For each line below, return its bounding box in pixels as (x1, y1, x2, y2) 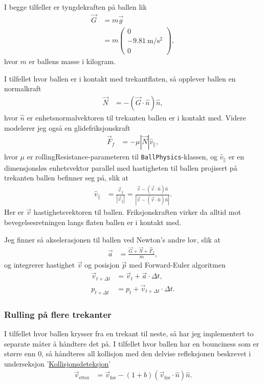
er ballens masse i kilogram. (29, 56, 116, 67)
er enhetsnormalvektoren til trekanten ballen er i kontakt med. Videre (27, 112, 246, 123)
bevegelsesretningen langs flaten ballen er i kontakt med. (4, 217, 182, 228)
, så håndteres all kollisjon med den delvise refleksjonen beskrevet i (41, 348, 251, 359)
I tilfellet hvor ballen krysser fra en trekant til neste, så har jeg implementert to (4, 328, 254, 338)
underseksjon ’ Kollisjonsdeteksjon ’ (4, 358, 111, 369)
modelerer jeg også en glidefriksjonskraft (4, 122, 130, 133)
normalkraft (4, 83, 41, 94)
